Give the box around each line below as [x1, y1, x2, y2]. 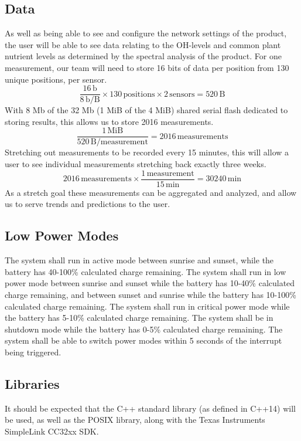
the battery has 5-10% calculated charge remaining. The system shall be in [5, 311, 273, 324]
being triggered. [5, 345, 61, 358]
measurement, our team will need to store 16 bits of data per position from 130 [5, 61, 289, 73]
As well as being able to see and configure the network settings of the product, [5, 27, 287, 39]
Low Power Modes [5, 226, 119, 245]
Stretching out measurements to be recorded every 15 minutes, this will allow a [5, 146, 289, 158]
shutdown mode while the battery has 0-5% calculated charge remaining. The [5, 323, 283, 335]
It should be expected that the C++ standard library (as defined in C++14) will [5, 402, 296, 414]
